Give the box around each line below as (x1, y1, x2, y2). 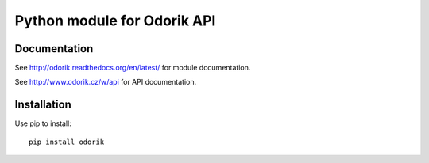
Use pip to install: (14, 119, 71, 128)
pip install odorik (29, 137, 105, 146)
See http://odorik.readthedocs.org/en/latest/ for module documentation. (14, 63, 251, 73)
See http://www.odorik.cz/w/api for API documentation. (14, 78, 197, 87)
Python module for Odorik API (14, 12, 216, 29)
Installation (14, 98, 71, 112)
